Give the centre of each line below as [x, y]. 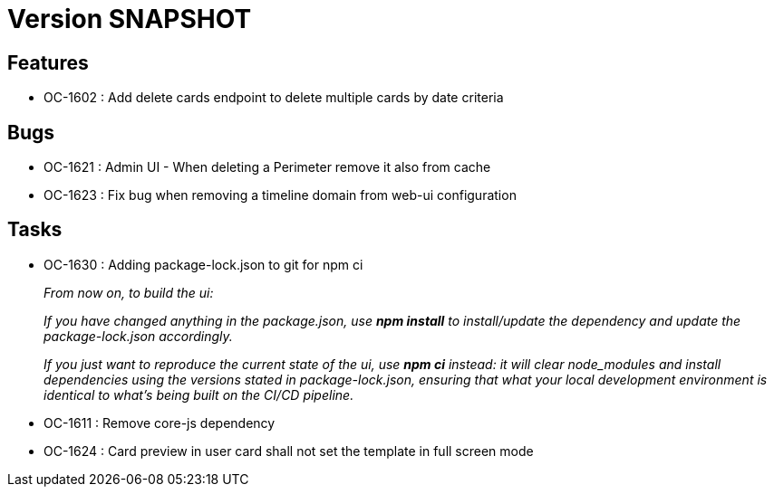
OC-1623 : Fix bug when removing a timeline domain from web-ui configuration [280, 195]
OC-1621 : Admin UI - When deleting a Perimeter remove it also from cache [267, 167]
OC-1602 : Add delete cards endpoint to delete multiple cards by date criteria [274, 98]
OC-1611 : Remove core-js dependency [160, 423]
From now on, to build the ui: [129, 292]
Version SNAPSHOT [130, 19]
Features [48, 62]
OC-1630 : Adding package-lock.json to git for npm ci [203, 264]
